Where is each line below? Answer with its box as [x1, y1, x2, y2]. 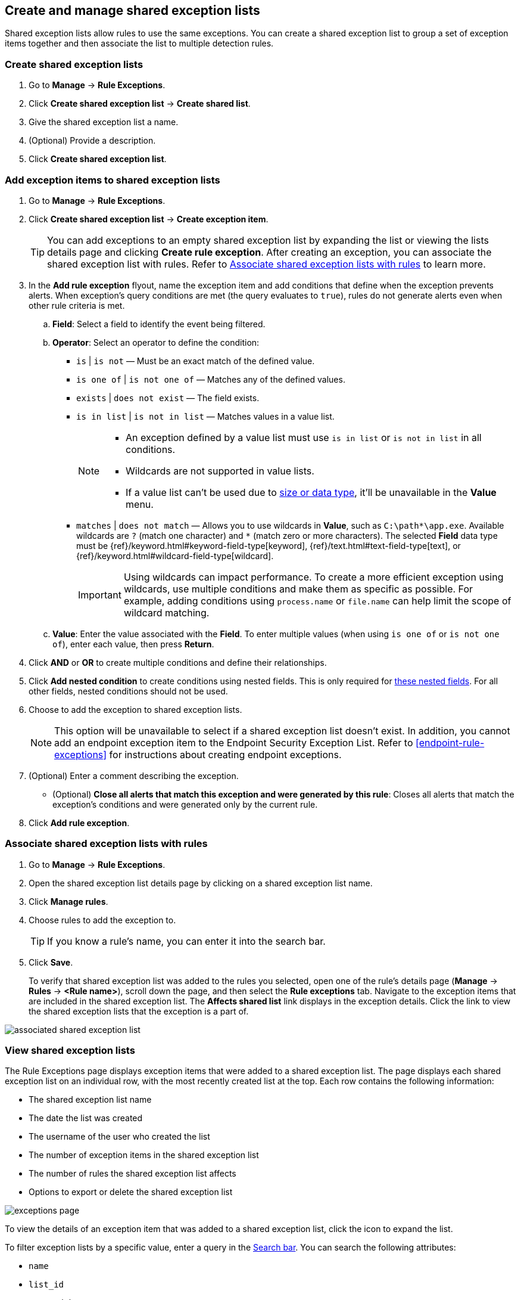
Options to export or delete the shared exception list [29, 1187, 233, 1197]
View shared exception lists [5, 1044, 135, 1057]
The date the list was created [29, 1113, 143, 1124]
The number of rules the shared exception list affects [29, 1168, 236, 1179]
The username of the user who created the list [29, 1131, 210, 1142]
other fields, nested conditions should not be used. [29, 685, 228, 696]
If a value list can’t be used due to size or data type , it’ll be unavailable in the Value [126, 486, 497, 498]
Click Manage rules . [29, 896, 108, 907]
